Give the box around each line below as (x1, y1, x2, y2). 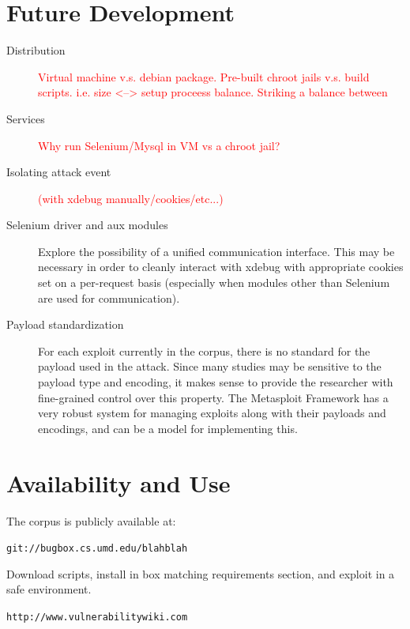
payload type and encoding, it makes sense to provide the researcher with (38, 374, 393, 390)
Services (6, 110, 45, 126)
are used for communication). (38, 289, 180, 306)
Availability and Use (6, 466, 231, 499)
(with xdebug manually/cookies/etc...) (38, 190, 224, 206)
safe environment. (6, 581, 92, 597)
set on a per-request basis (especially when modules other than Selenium (38, 274, 390, 291)
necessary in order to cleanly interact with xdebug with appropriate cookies (38, 258, 404, 275)
